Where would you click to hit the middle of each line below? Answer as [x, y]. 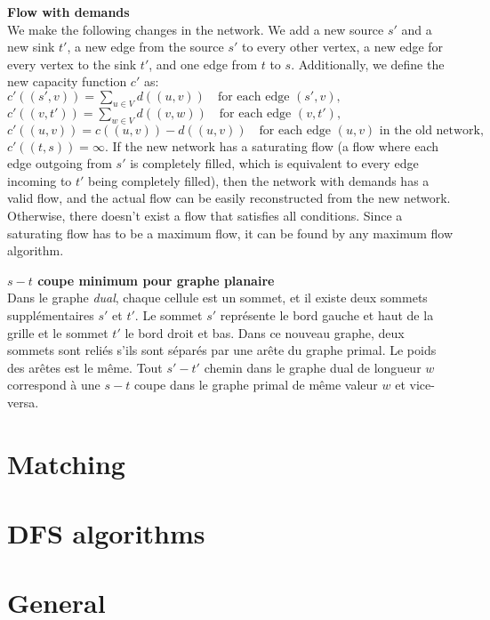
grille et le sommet [58, 332]
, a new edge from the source [145, 47]
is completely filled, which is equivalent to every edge [274, 163]
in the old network [430, 130]
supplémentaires [51, 314]
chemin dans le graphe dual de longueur [313, 367]
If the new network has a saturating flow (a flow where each [276, 145]
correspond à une [54, 385]
